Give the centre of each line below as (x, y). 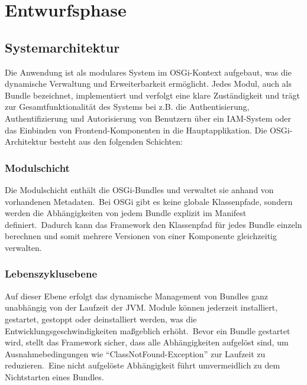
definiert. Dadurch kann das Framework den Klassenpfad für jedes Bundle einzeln (153, 224)
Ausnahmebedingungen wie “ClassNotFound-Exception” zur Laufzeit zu (135, 353)
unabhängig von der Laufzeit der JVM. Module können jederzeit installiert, (141, 307)
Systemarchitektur (62, 47)
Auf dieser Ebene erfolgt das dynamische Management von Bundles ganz (136, 296)
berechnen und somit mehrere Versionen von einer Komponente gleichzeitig (141, 236)
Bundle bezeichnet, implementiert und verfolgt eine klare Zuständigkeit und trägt (153, 95)
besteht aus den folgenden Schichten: (116, 141)
